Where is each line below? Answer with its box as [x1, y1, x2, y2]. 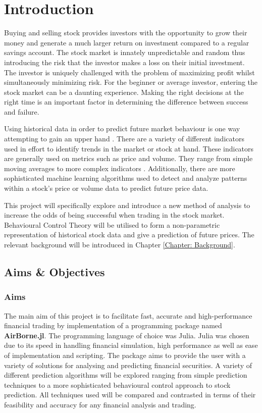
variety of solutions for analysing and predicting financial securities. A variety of [4, 359, 252, 370]
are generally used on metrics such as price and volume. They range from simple [4, 153, 253, 164]
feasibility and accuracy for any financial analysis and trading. [4, 399, 196, 409]
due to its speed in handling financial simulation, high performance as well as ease [4, 340, 258, 350]
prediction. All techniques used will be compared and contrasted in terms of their [4, 389, 256, 400]
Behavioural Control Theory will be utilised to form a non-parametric [4, 219, 220, 230]
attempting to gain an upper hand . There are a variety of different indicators [4, 133, 244, 144]
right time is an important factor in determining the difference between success [4, 96, 248, 107]
